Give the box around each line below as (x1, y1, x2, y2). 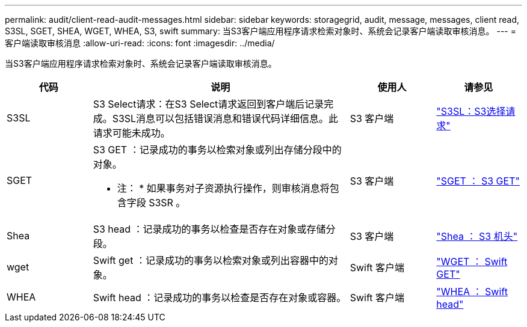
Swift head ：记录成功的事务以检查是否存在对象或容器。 (93, 292, 347, 304)
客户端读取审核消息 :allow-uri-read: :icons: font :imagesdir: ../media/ (5, 38, 275, 48)
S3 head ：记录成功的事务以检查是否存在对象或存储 (93, 223, 326, 235)
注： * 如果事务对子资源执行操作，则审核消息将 (117, 182, 330, 194)
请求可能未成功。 (93, 127, 170, 139)
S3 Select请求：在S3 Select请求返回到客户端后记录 (93, 98, 324, 110)
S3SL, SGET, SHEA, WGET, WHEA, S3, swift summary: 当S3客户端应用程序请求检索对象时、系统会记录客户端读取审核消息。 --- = (5, 26, 516, 36)
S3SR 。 (149, 197, 186, 209)
